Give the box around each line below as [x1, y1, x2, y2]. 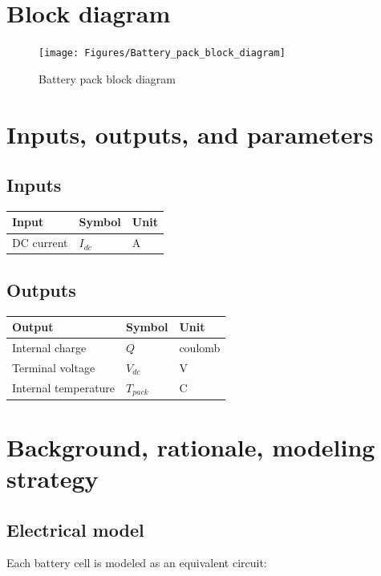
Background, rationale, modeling [6, 430, 375, 463]
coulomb [179, 339, 221, 355]
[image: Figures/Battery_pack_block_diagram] [39, 47, 286, 59]
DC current [12, 234, 68, 251]
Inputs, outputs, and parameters [6, 117, 374, 150]
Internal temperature [12, 379, 116, 396]
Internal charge [12, 339, 87, 355]
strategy [6, 461, 99, 494]
